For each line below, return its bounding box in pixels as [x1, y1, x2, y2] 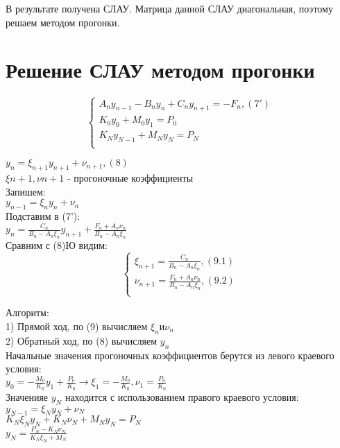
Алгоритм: [6, 305, 49, 320]
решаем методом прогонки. [6, 15, 120, 29]
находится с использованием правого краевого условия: [65, 389, 299, 404]
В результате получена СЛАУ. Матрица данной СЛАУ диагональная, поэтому [6, 1, 333, 15]
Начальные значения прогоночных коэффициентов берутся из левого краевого [6, 347, 334, 362]
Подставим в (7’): [6, 209, 80, 223]
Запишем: [6, 184, 46, 198]
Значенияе [6, 389, 49, 404]
